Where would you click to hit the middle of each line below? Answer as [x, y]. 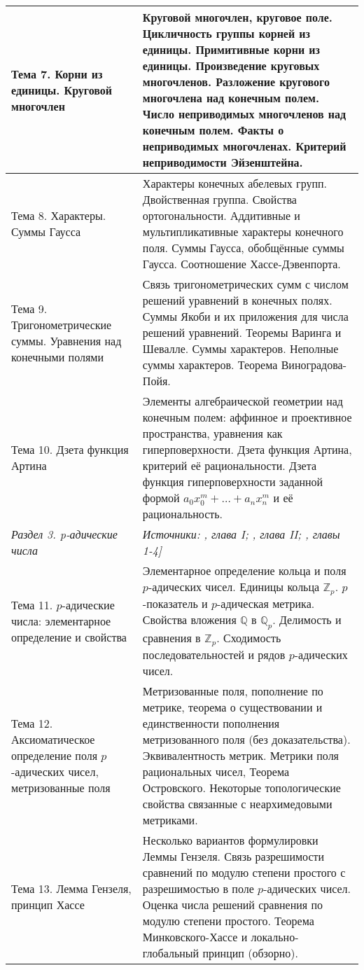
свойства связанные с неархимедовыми [237, 804]
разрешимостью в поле [198, 889]
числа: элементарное [61, 621]
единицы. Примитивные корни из [231, 49]
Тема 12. [32, 723]
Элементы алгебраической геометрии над [243, 401]
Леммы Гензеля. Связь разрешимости [233, 857]
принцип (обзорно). [250, 953]
